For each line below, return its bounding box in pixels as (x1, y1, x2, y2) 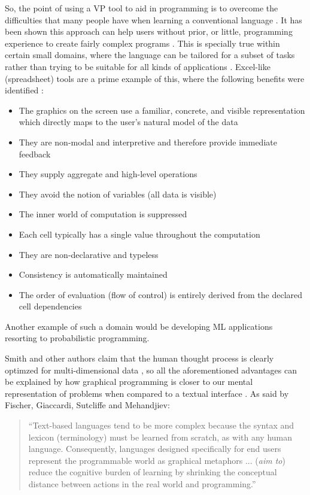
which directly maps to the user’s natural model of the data (19, 116, 238, 128)
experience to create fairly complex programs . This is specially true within (5, 37, 280, 49)
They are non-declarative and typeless (19, 248, 159, 260)
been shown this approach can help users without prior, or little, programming (5, 25, 293, 38)
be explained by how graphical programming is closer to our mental (5, 375, 253, 388)
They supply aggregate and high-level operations (19, 168, 197, 180)
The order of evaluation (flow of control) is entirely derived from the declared (19, 288, 303, 300)
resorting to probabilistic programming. (5, 332, 150, 344)
